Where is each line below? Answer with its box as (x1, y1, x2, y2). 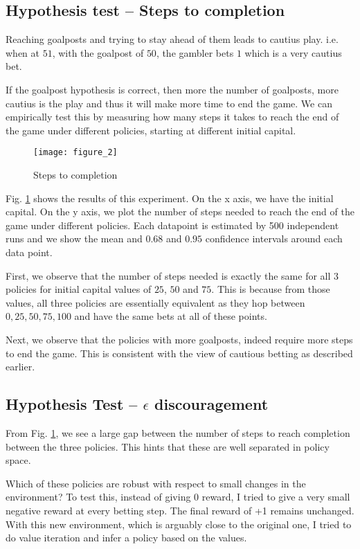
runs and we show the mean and (6, 231, 143, 246)
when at (6, 45, 39, 60)
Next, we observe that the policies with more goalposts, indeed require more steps (6, 332, 353, 346)
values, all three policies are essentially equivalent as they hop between (6, 295, 305, 309)
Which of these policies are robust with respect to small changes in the (6, 476, 306, 490)
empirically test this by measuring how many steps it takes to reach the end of (6, 109, 339, 124)
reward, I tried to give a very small (201, 489, 350, 504)
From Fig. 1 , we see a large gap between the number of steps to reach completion (6, 425, 350, 440)
